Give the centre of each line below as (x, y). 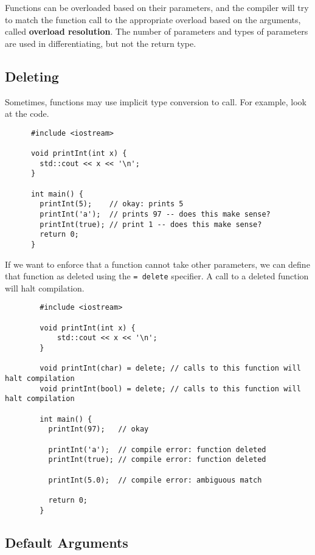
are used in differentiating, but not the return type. (101, 43)
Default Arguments (67, 542)
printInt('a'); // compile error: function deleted (157, 449)
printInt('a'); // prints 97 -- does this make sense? (155, 215)
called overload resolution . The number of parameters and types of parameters (157, 31)
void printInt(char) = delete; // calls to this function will (170, 368)
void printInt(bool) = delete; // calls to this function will (170, 389)
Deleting (32, 76)
